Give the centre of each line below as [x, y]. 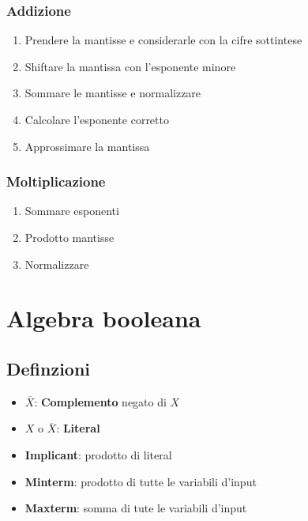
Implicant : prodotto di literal [98, 454]
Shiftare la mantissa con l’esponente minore [130, 66]
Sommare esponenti [72, 211]
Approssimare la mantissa [87, 146]
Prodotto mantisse [69, 237]
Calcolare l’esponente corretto [97, 119]
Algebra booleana [104, 318]
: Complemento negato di [100, 401]
